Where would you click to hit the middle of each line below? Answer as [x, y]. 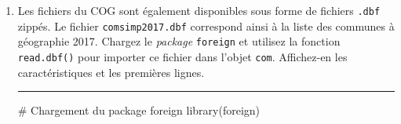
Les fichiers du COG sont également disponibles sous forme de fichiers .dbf [199, 10]
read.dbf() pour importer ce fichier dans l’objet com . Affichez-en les [182, 56]
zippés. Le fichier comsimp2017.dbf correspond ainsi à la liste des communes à [206, 26]
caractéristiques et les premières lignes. [111, 72]
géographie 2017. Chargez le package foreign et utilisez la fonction [179, 41]
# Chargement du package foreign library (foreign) [139, 110]
